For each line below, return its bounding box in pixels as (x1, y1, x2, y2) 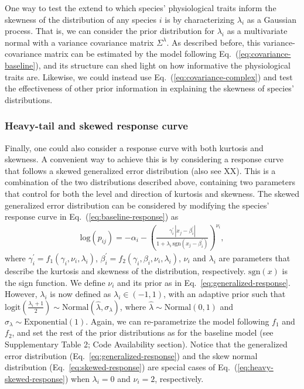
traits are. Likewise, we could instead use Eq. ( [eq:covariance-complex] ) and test (5, 70, 293, 83)
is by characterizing (165, 13, 235, 25)
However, (5, 288, 37, 300)
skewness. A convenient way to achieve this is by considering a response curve (5, 153, 283, 165)
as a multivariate (227, 25, 288, 37)
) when (64, 372, 90, 384)
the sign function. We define (5, 276, 105, 288)
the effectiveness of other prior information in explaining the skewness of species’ (5, 82, 294, 94)
